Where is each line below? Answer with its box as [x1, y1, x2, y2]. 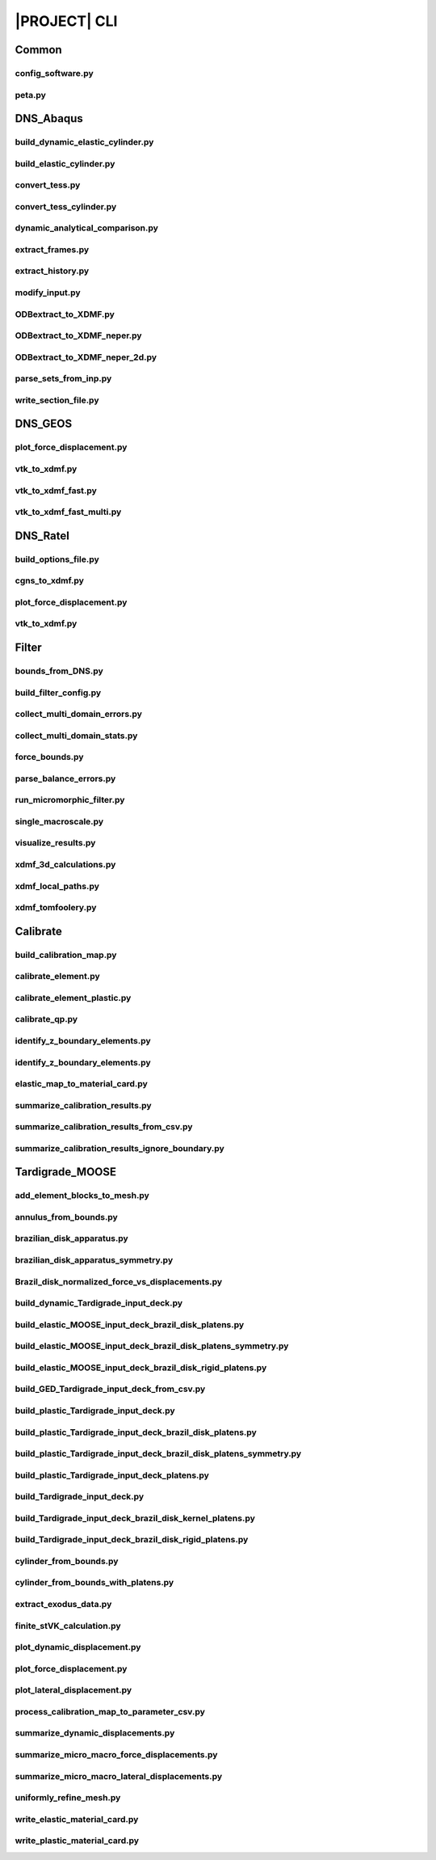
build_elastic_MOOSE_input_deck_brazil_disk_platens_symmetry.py [15, 1340, 289, 1352]
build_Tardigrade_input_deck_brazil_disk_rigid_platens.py [15, 1534, 249, 1546]
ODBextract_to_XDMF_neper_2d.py [15, 352, 157, 363]
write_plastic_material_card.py [15, 1835, 140, 1846]
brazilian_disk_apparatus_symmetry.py [15, 1255, 174, 1266]
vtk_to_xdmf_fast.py [15, 485, 97, 496]
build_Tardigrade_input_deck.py [15, 1491, 145, 1503]
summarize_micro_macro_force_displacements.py [15, 1748, 218, 1760]
